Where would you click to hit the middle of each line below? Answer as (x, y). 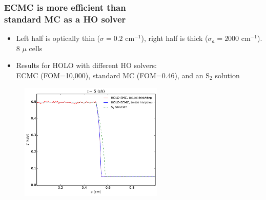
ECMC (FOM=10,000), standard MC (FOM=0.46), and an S (113, 75)
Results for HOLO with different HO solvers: (86, 65)
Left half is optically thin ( (58, 38)
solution (227, 75)
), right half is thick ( (175, 38)
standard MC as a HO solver (65, 19)
